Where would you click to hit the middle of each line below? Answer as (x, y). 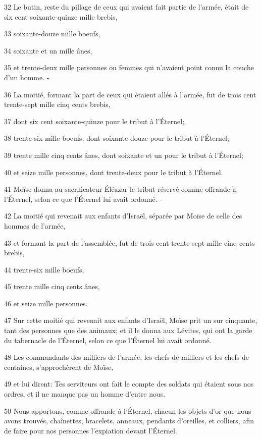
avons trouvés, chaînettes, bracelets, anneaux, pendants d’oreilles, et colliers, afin (129, 421)
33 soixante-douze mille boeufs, (52, 34)
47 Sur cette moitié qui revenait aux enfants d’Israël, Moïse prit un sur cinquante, (131, 320)
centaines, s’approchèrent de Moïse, (59, 367)
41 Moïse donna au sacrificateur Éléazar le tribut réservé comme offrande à (120, 189)
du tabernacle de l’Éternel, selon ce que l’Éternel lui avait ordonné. (108, 340)
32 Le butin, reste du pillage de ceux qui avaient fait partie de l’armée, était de (126, 7)
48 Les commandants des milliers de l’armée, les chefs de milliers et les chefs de (127, 357)
